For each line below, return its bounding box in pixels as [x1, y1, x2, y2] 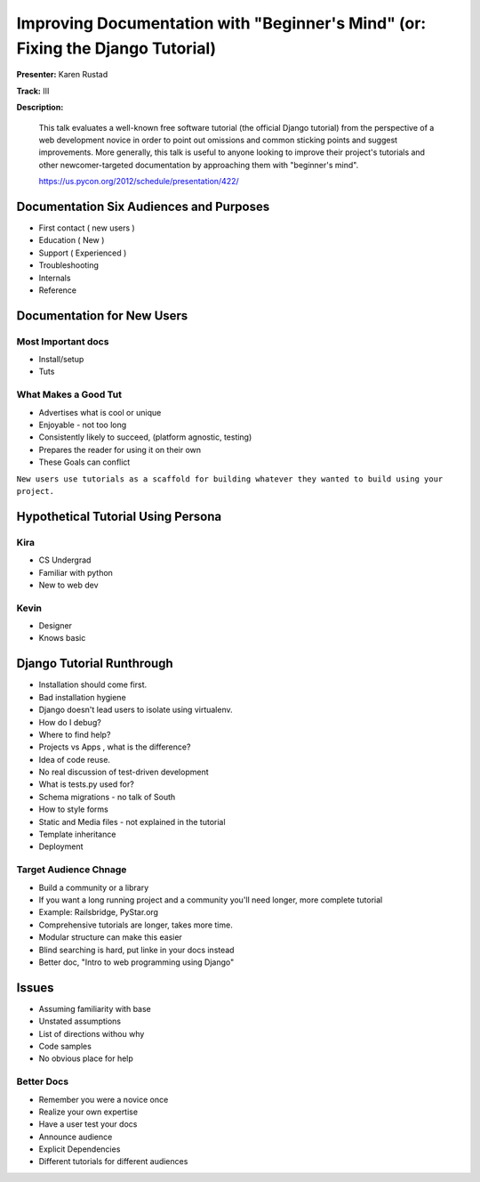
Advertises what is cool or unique [38, 407, 162, 417]
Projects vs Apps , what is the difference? [38, 741, 191, 752]
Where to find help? [38, 729, 111, 740]
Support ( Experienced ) [38, 247, 127, 258]
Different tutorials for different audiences [38, 1156, 188, 1167]
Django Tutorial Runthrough [16, 656, 173, 671]
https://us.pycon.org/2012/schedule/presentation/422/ [38, 176, 239, 187]
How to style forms [38, 804, 108, 814]
